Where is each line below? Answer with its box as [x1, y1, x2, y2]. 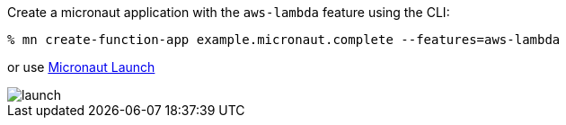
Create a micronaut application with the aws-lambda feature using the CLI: [7, 4, 450, 20]
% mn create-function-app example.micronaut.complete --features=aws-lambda [7, 32, 561, 47]
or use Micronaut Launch [7, 59, 155, 75]
